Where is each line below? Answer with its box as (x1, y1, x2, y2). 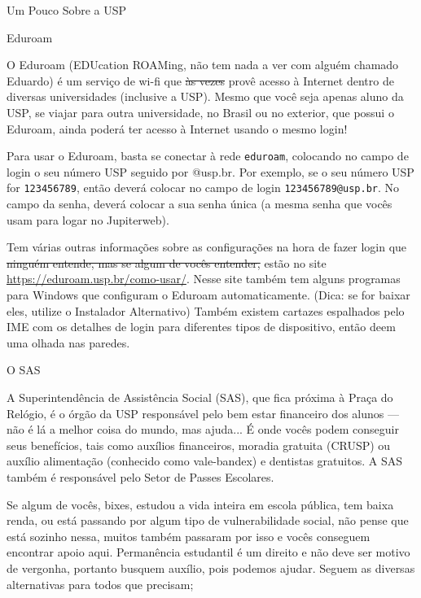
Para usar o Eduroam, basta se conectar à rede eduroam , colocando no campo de (7, 147, 409, 164)
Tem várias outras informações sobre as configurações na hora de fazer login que (7, 238, 407, 255)
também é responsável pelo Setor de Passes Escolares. (7, 468, 274, 485)
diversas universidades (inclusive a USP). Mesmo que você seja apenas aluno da (7, 88, 404, 105)
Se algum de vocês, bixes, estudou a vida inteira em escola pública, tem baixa (7, 495, 394, 513)
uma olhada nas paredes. (7, 334, 130, 351)
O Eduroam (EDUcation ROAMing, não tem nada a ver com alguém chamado (7, 56, 399, 73)
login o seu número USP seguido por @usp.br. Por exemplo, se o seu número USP (7, 163, 414, 180)
